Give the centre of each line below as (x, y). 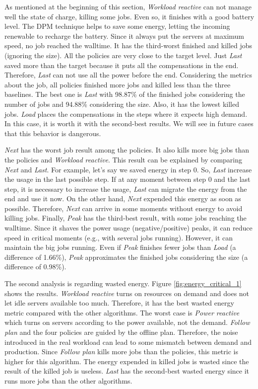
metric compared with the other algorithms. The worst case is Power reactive (122, 312)
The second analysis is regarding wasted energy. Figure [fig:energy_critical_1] (123, 283)
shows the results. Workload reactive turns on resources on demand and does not (127, 293)
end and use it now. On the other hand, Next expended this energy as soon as (123, 198)
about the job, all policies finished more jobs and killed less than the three (118, 84)
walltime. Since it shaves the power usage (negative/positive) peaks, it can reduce (129, 228)
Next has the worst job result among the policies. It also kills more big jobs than (127, 150)
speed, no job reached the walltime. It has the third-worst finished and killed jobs (129, 45)
